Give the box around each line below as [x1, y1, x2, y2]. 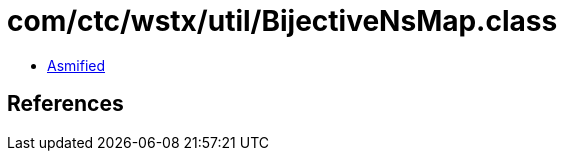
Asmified [47, 56, 106, 74]
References [7, 91, 124, 117]
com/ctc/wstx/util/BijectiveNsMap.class [7, 4, 558, 38]
